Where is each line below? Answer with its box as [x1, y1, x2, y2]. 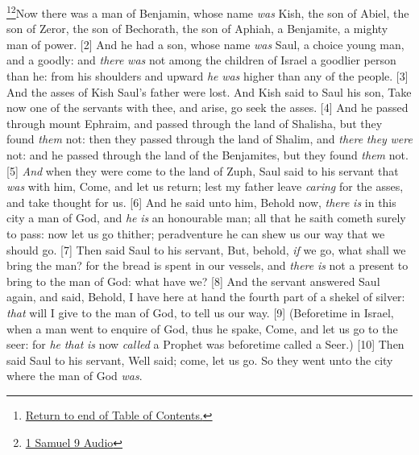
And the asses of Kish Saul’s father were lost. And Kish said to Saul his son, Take [6, 83, 412, 100]
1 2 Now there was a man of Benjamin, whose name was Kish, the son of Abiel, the [6, 2, 409, 21]
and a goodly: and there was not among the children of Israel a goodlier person [6, 52, 396, 68]
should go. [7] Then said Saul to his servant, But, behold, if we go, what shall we [6, 241, 406, 258]
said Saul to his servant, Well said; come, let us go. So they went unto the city [6, 351, 393, 368]
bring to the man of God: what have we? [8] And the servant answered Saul [6, 272, 380, 289]
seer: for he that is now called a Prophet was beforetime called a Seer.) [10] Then [6, 336, 404, 353]
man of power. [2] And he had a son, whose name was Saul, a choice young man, [6, 35, 404, 52]
